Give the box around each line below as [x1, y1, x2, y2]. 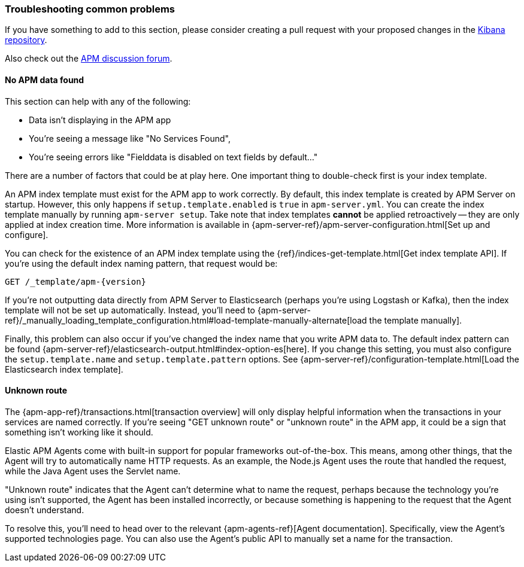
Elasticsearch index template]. [5, 364, 123, 374]
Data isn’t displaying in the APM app [29, 114, 171, 125]
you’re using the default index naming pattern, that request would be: [5, 258, 278, 269]
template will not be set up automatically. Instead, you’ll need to [5, 304, 256, 315]
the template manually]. [369, 315, 462, 325]
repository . [5, 35, 47, 45]
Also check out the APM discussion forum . [5, 53, 172, 64]
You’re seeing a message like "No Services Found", [29, 133, 231, 144]
